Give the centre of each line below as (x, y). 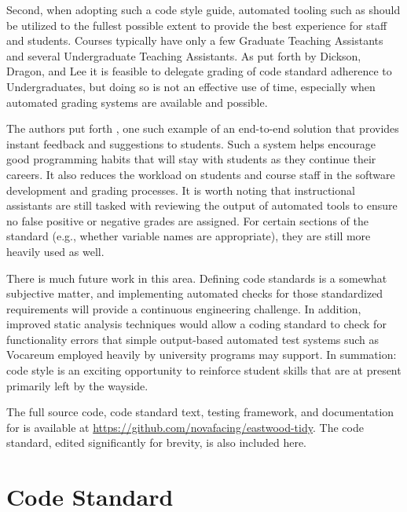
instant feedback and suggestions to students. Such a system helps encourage (191, 143)
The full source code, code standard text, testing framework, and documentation (200, 412)
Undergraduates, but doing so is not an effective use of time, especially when (191, 86)
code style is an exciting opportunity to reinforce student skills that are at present (204, 370)
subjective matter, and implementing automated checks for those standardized (195, 293)
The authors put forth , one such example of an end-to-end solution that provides (203, 128)
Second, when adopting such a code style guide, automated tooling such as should (203, 9)
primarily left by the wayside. (77, 385)
